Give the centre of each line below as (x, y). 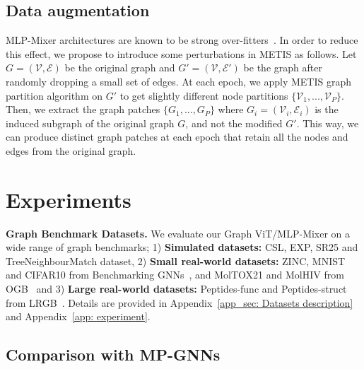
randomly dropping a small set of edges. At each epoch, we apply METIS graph (178, 81)
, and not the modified (234, 123)
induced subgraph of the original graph (90, 123)
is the (327, 109)
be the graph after (283, 68)
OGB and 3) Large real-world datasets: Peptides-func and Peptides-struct (176, 289)
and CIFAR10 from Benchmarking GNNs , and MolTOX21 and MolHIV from (175, 275)
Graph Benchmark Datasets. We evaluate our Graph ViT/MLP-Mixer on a (178, 233)
